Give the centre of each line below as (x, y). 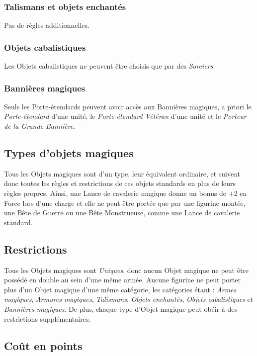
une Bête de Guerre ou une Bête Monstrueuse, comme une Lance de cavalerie (122, 213)
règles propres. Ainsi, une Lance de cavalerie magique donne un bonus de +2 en (126, 193)
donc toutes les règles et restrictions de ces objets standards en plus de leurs (120, 183)
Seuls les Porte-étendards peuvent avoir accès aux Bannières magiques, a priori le (128, 106)
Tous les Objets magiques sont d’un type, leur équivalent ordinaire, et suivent (122, 173)
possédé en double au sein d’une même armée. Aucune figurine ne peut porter (122, 280)
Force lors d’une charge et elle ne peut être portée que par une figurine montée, (125, 203)
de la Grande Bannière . (40, 126)
